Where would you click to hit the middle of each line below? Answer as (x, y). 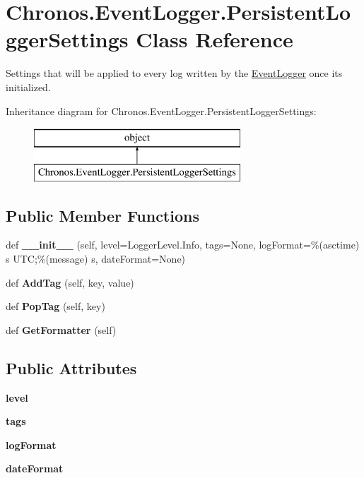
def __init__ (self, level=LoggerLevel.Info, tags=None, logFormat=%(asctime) (183, 245)
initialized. (28, 86)
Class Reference (215, 39)
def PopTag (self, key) (55, 306)
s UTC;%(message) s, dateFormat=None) (96, 259)
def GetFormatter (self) (61, 329)
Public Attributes (71, 368)
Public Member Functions (102, 215)
